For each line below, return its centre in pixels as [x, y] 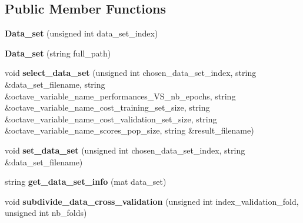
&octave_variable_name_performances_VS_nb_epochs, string [120, 96]
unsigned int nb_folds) [46, 213]
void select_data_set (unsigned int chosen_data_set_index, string [131, 73]
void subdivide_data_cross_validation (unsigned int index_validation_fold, [152, 201]
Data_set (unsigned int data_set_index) [81, 33]
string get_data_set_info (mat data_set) [86, 182]
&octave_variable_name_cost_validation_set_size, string [111, 119]
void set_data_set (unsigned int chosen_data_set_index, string [125, 150]
